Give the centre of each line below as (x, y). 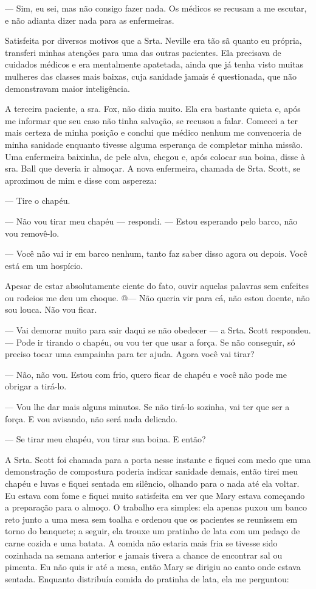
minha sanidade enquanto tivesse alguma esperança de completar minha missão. (154, 144)
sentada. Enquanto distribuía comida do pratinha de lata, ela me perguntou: (147, 578)
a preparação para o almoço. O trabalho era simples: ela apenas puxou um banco (156, 507)
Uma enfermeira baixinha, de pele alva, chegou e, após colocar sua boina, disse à (155, 156)
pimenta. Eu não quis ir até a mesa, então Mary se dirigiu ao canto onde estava (153, 567)
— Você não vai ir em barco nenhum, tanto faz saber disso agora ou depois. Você (156, 253)
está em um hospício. (44, 265)
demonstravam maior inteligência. (67, 88)
